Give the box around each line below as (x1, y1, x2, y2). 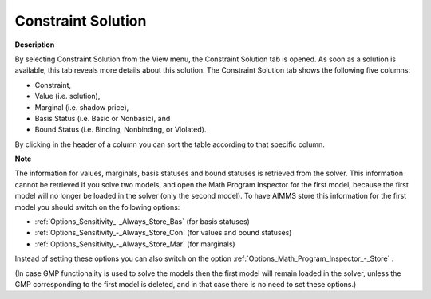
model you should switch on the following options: (14, 202, 180, 211)
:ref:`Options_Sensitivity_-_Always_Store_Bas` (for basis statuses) (34, 217, 251, 226)
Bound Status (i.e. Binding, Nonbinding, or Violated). (34, 124, 207, 135)
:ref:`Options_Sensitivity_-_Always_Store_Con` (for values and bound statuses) (34, 228, 292, 238)
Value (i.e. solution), (34, 92, 101, 101)
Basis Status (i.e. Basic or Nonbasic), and (34, 113, 171, 123)
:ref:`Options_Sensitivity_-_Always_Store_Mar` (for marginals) (34, 239, 235, 249)
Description (14, 40, 55, 49)
